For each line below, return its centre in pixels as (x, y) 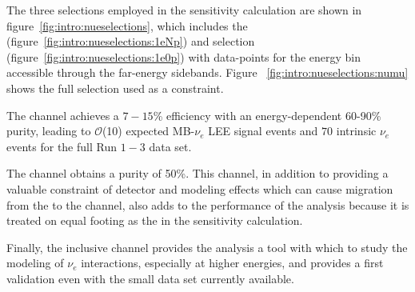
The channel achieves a (63, 115)
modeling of (35, 263)
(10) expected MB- (148, 131)
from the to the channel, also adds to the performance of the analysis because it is (208, 204)
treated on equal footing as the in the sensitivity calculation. (155, 220)
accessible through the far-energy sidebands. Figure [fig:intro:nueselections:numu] (207, 72)
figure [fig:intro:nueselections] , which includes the (127, 25)
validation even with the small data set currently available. (150, 278)
